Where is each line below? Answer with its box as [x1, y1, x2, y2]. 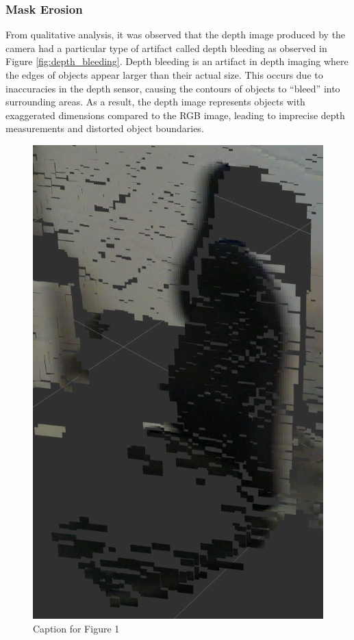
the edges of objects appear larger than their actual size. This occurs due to [5, 68, 323, 81]
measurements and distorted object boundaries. [5, 121, 204, 136]
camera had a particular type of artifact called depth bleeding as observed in [5, 40, 327, 55]
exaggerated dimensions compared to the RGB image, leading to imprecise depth [5, 107, 345, 122]
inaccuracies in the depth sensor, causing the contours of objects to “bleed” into [5, 81, 340, 95]
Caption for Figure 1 [33, 621, 120, 635]
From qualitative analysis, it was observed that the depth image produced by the [5, 27, 346, 42]
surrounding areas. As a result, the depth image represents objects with [5, 94, 305, 109]
